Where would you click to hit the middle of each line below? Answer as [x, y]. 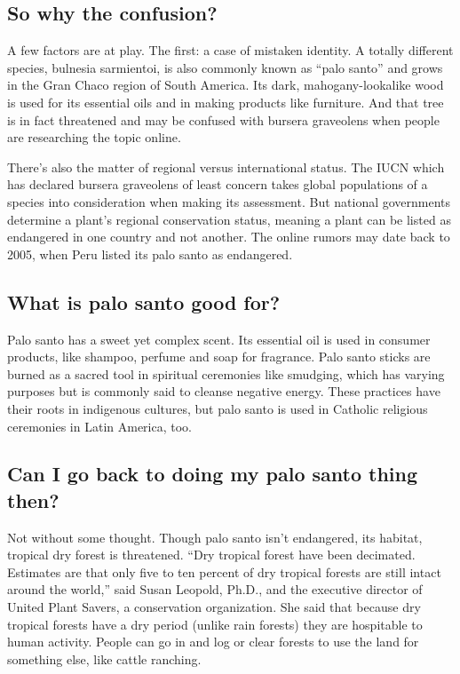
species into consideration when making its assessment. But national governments [229, 201]
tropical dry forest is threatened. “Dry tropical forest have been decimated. [211, 555]
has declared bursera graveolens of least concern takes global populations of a [218, 184]
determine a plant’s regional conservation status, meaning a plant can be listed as [229, 219]
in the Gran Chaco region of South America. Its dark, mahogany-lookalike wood [226, 85]
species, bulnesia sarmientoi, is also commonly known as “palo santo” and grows [225, 67]
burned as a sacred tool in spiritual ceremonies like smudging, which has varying [226, 373]
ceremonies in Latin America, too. [99, 426]
